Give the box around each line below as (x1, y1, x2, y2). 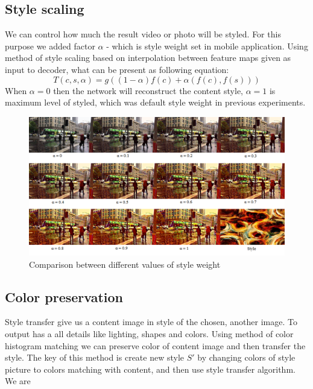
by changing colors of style (197, 351, 296, 364)
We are (5, 375, 31, 387)
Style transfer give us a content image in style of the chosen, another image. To (5, 315, 297, 328)
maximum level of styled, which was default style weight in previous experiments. (5, 96, 306, 109)
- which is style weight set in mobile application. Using (106, 39, 308, 52)
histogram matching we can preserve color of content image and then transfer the (5, 339, 306, 352)
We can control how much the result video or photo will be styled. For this (5, 28, 281, 40)
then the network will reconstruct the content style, (53, 84, 243, 96)
